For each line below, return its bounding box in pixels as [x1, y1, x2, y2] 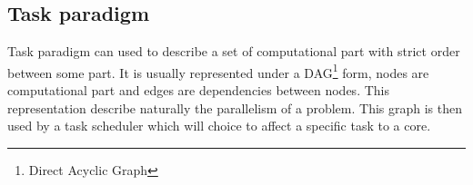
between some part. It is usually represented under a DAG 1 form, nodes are [7, 60, 429, 82]
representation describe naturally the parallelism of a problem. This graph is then [7, 98, 463, 117]
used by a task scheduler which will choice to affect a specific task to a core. [7, 116, 431, 135]
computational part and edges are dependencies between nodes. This [7, 81, 389, 100]
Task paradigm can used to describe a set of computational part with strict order [7, 42, 460, 61]
